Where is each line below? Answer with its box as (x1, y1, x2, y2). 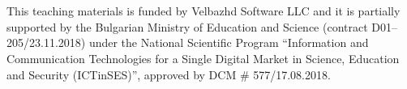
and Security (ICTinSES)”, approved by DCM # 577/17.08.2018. (6, 66, 331, 83)
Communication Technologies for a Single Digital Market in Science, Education (6, 49, 400, 66)
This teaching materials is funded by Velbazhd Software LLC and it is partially (6, 2, 401, 19)
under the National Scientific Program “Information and (88, 34, 369, 51)
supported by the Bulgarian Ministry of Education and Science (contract (6, 18, 368, 35)
